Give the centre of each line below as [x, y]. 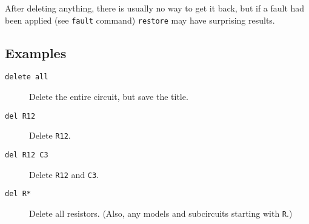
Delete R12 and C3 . [64, 174]
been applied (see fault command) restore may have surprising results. [140, 20]
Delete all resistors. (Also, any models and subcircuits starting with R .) [161, 213]
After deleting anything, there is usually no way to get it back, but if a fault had [155, 8]
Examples [36, 52]
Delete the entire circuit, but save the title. [109, 97]
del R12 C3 [27, 155]
